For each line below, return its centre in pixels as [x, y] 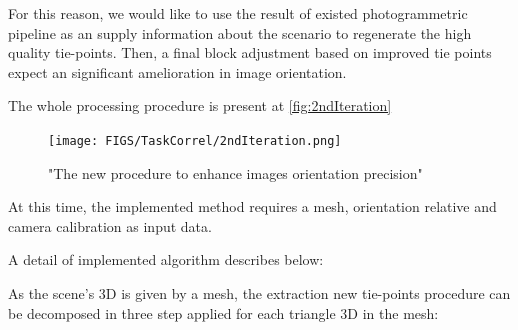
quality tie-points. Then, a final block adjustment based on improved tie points [250, 52]
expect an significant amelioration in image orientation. [177, 71]
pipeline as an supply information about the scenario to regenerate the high [240, 32]
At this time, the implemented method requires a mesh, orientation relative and [252, 206]
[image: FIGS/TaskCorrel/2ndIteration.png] [195, 140]
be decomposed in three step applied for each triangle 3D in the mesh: [223, 312]
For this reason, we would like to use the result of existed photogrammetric [238, 13]
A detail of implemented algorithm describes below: [166, 259]
